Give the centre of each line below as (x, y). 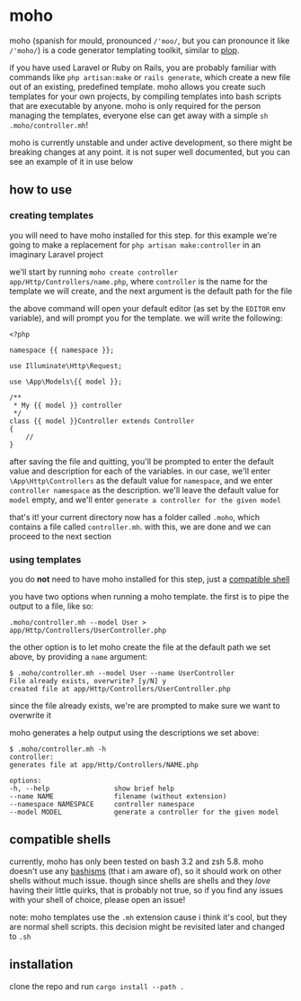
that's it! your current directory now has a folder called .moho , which (135, 517)
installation (41, 965)
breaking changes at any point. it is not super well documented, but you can (150, 152)
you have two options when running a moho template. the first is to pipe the (149, 596)
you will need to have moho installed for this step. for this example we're (143, 235)
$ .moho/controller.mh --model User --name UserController (122, 673)
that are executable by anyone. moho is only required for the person (135, 105)
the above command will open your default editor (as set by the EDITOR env (147, 308)
